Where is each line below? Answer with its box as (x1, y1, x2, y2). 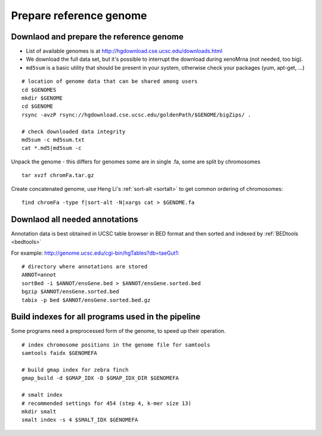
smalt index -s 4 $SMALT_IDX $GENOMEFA (21, 416, 138, 423)
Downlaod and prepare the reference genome (11, 32, 184, 42)
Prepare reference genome (11, 9, 147, 22)
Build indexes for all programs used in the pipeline (11, 312, 201, 322)
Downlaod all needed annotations (11, 214, 138, 224)
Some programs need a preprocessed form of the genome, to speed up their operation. (11, 327, 226, 335)
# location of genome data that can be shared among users (21, 78, 198, 85)
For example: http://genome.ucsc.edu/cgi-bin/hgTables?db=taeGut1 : (11, 249, 179, 256)
